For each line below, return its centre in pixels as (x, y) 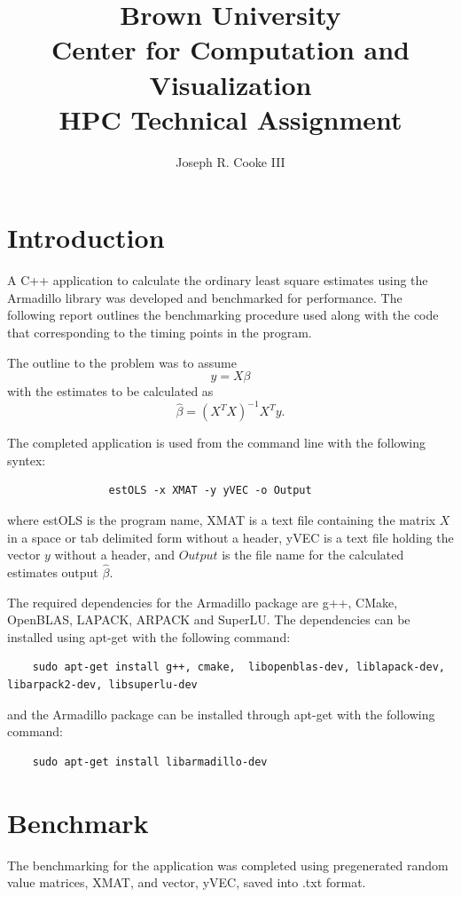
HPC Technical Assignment (230, 119)
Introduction (86, 238)
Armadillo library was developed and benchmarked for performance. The (205, 297)
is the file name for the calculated (313, 555)
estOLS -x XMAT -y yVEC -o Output (210, 491)
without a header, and (114, 555)
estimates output (53, 572)
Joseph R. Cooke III (230, 161)
